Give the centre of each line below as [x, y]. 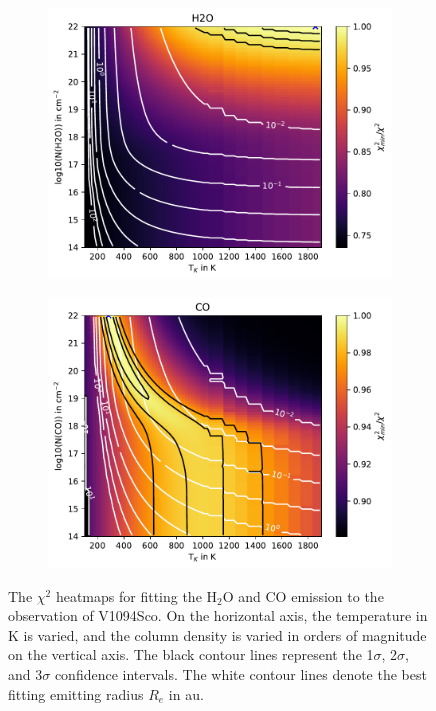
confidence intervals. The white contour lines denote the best [240, 674]
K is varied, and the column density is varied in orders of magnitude [217, 634]
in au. [186, 693]
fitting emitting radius [76, 693]
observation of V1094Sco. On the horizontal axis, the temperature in [218, 615]
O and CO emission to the [303, 595]
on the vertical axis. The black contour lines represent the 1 [191, 654]
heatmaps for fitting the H [136, 595]
